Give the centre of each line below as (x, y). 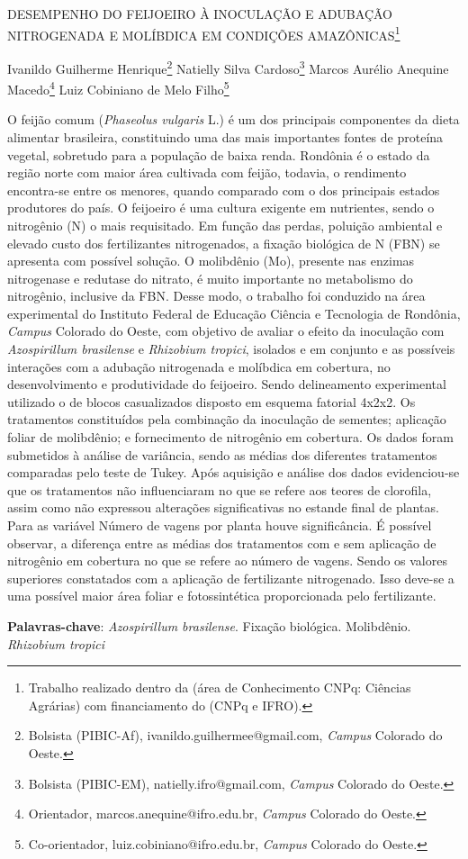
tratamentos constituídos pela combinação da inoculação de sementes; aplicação (227, 419)
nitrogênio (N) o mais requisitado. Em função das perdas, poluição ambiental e (225, 225)
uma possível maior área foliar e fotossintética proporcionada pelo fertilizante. (222, 596)
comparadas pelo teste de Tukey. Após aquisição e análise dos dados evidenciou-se (234, 472)
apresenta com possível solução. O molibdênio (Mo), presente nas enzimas (211, 261)
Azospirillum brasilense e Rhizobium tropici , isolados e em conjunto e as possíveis (231, 349)
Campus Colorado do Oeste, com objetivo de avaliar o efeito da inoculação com (226, 331)
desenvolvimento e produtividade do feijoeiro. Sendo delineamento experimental (227, 384)
